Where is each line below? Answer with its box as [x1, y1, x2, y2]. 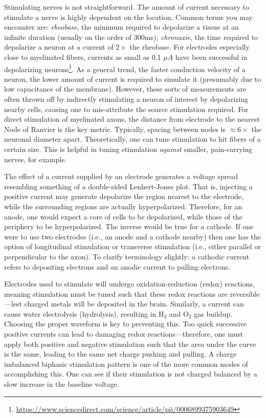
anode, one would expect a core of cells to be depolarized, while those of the [4, 211, 243, 222]
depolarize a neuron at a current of [4, 41, 114, 52]
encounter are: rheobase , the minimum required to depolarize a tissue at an [4, 21, 239, 32]
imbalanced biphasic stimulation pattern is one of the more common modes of [4, 358, 248, 369]
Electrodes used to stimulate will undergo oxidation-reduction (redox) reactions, [4, 278, 255, 289]
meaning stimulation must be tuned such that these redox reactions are [4, 288, 228, 299]
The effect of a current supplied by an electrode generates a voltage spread [4, 171, 238, 182]
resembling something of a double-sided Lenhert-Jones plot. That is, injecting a [4, 181, 253, 191]
